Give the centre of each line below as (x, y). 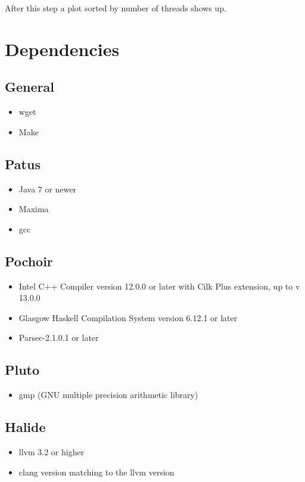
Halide (25, 427)
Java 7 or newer (48, 189)
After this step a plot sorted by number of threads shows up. (116, 8)
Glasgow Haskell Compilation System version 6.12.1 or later (128, 317)
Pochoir (29, 261)
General (29, 87)
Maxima (34, 209)
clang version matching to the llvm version (97, 472)
